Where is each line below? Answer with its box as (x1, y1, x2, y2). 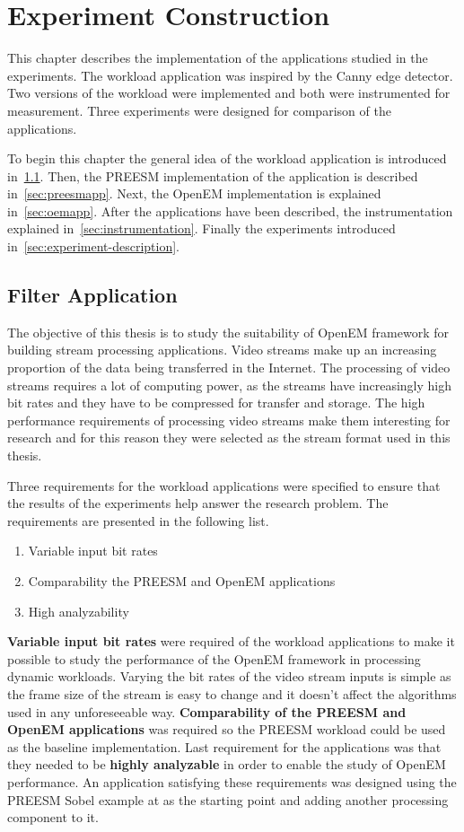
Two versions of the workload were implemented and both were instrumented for (7, 83, 451, 102)
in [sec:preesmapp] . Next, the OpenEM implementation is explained (7, 184, 381, 203)
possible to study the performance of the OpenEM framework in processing (7, 649, 421, 668)
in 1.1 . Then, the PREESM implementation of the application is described (7, 166, 418, 185)
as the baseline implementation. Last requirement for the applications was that (7, 737, 442, 756)
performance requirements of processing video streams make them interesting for (7, 410, 451, 429)
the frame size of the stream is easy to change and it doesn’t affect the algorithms (7, 684, 457, 703)
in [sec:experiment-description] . (7, 237, 179, 256)
